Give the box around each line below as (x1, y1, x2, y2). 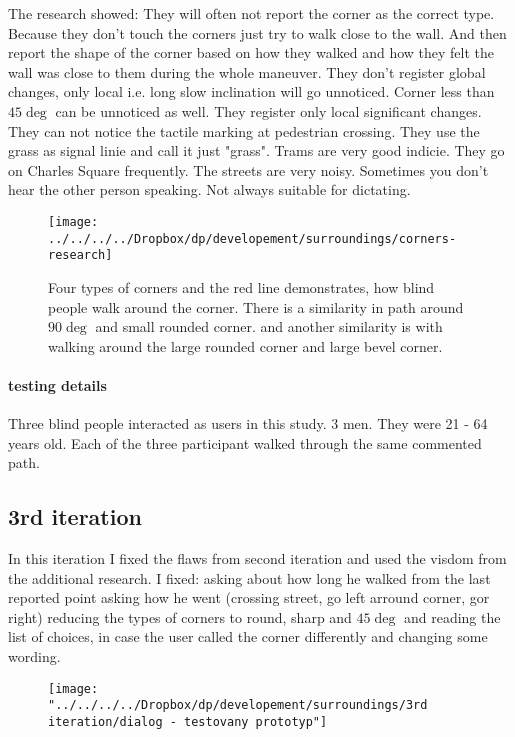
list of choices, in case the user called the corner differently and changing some (8, 626, 488, 647)
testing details (8, 374, 107, 395)
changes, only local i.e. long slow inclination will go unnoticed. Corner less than (8, 81, 495, 102)
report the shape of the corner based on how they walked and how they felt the (8, 42, 495, 63)
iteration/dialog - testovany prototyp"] (48, 714, 328, 729)
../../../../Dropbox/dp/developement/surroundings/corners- (48, 231, 457, 246)
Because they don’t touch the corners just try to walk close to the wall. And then (8, 22, 507, 43)
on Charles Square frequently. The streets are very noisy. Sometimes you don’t (8, 159, 489, 180)
